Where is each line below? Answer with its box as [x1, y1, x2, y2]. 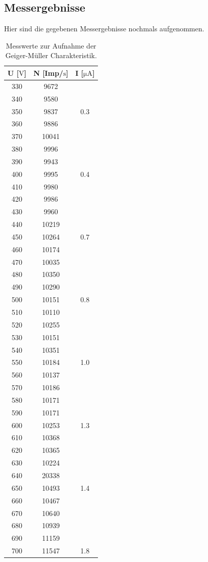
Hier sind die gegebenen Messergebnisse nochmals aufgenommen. [4, 23, 204, 34]
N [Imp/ [33, 67, 64, 78]
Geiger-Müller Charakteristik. [5, 50, 97, 61]
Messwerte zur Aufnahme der [6, 40, 96, 51]
